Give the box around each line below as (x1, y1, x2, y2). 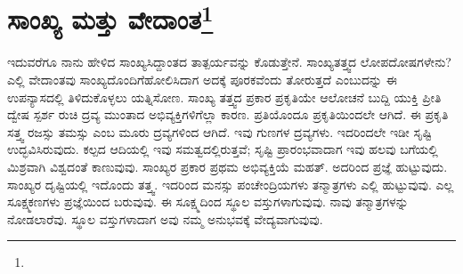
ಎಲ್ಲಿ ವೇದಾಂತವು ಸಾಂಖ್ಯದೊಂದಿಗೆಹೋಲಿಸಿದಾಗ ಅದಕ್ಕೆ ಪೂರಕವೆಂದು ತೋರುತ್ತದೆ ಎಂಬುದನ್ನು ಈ (7, 70, 397, 89)
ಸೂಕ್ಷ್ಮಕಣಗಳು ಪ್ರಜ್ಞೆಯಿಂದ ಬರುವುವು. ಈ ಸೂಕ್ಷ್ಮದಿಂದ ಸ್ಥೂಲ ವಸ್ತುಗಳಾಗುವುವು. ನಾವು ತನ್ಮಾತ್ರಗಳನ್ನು (7, 192, 409, 211)
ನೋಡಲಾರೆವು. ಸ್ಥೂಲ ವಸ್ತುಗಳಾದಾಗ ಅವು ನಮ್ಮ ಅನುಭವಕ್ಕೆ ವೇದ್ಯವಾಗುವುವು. (7, 209, 323, 228)
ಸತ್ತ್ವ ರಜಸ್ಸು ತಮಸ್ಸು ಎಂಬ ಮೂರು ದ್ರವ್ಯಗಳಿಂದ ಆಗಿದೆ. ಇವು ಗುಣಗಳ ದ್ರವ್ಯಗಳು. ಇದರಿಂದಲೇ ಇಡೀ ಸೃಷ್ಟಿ (7, 122, 433, 141)
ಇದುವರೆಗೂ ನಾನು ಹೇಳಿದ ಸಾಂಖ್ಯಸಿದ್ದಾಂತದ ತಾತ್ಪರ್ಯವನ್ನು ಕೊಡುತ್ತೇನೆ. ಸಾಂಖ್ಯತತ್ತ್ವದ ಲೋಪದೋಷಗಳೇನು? (7, 52, 451, 71)
